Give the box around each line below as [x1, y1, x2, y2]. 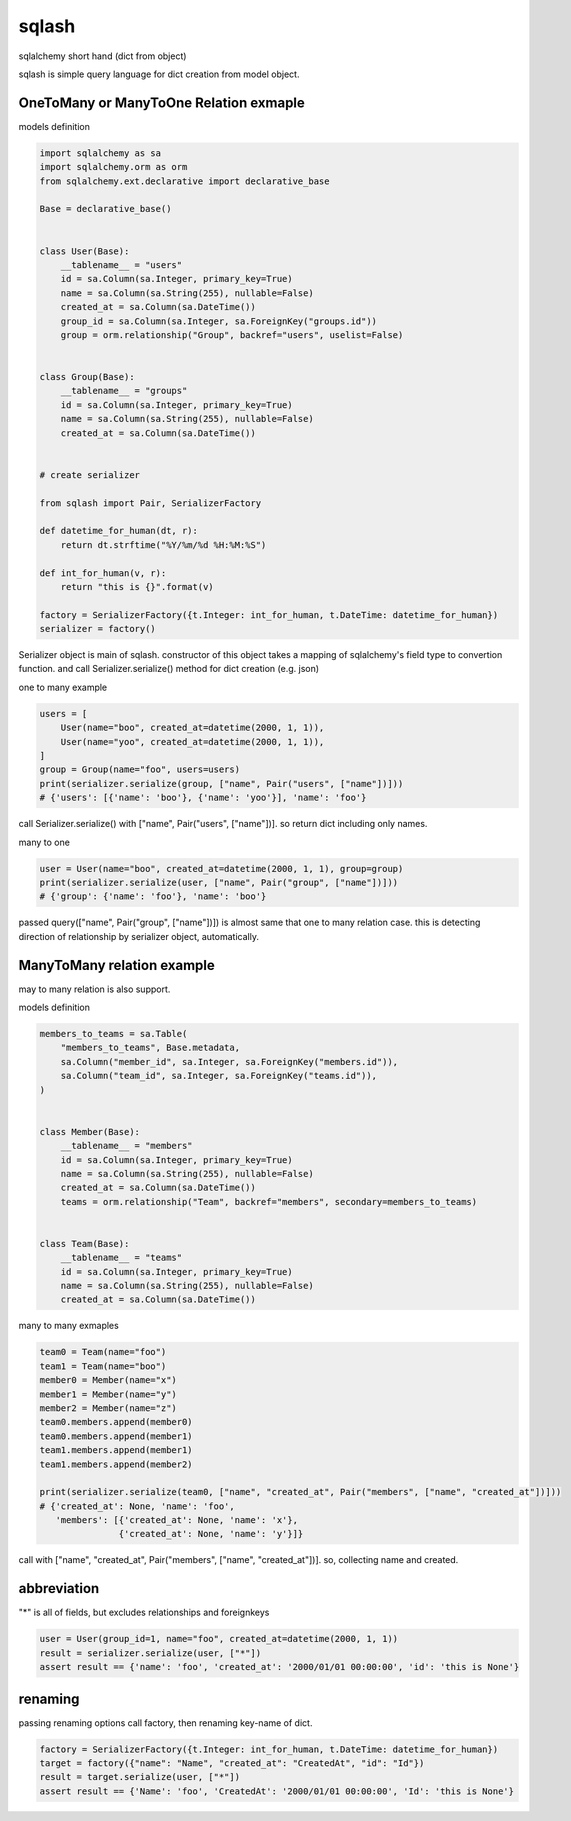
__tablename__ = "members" [60, 1140, 194, 1152]
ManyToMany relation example [18, 956, 215, 974]
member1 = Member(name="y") [39, 1388, 177, 1400]
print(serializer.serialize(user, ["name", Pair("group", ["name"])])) [39, 876, 399, 888]
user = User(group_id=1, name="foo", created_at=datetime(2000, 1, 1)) [39, 1633, 399, 1645]
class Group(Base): [39, 371, 135, 383]
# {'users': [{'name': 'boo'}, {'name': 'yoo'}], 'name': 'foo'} [39, 792, 367, 804]
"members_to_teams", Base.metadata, [60, 1042, 240, 1054]
